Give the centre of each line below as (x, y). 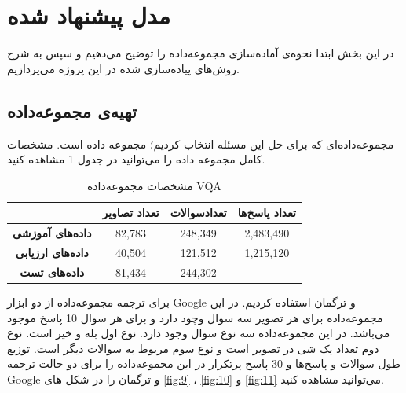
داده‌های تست (52, 272)
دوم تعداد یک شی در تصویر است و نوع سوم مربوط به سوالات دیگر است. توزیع (193, 348)
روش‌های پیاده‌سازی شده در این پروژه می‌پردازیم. (123, 68)
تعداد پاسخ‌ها (267, 213)
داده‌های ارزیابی (52, 252)
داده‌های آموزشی (52, 233)
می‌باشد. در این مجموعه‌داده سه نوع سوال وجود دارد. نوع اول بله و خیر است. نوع (199, 333)
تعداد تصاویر (131, 213)
